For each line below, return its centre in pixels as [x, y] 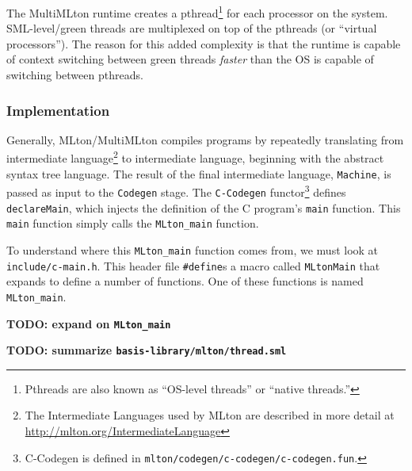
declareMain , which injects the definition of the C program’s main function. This [204, 207]
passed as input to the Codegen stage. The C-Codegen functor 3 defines [176, 191]
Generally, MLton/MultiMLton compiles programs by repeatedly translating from [205, 139]
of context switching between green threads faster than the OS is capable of [190, 59]
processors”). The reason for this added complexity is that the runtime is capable [204, 43]
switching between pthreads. [75, 75]
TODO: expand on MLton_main [89, 323]
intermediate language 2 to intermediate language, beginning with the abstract [195, 157]
